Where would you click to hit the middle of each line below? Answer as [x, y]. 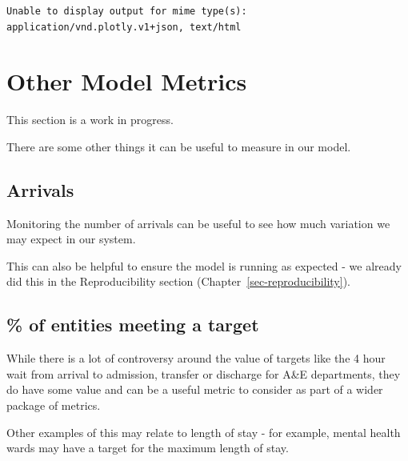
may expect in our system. [71, 239]
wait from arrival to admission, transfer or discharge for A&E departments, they [204, 373]
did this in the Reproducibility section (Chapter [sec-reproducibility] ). [178, 281]
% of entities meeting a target [133, 325]
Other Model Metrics [127, 81]
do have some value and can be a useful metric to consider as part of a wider [195, 389]
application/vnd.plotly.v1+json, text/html [124, 27]
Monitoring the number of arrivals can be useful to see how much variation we [198, 223]
